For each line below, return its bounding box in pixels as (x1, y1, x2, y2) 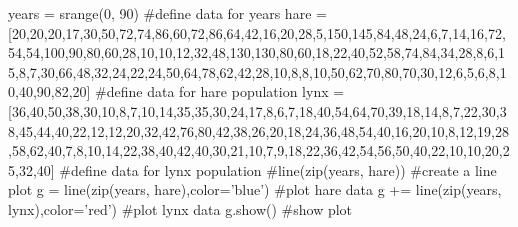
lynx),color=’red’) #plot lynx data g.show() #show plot (8, 198, 353, 219)
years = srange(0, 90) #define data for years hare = (8, 3, 327, 23)
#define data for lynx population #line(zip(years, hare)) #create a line (59, 159, 497, 180)
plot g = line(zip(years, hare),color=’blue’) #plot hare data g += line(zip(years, (8, 179, 502, 200)
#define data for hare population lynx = (95, 81, 345, 102)
